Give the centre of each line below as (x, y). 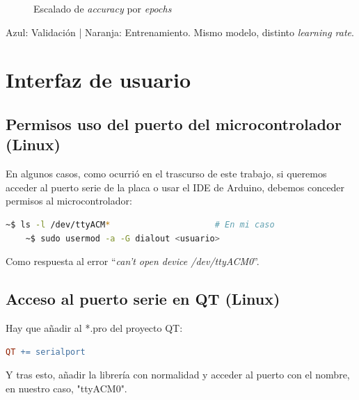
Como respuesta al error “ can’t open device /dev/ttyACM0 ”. (133, 261)
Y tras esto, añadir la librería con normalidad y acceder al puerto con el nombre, (178, 375)
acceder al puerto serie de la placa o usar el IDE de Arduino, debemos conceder (175, 187)
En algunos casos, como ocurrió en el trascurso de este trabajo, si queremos (166, 174)
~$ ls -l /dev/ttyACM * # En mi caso (140, 224)
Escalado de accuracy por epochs (103, 8)
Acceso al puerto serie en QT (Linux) (143, 299)
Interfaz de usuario (98, 80)
